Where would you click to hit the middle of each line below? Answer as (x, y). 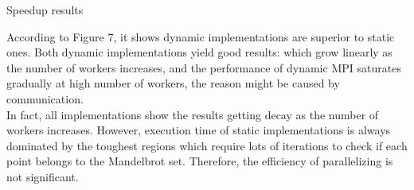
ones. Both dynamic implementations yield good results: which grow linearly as (199, 52)
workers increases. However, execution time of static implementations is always (199, 130)
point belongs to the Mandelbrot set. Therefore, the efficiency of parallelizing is (200, 161)
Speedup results (45, 10)
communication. (45, 98)
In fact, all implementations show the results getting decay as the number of (193, 114)
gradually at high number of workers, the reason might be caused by (173, 83)
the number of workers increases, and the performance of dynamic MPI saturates (204, 67)
